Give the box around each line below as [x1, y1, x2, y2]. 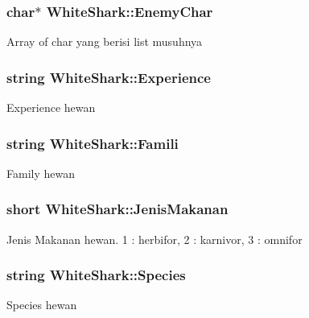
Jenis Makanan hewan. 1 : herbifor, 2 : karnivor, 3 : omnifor [6, 230, 303, 247]
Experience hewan [6, 99, 96, 116]
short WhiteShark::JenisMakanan [6, 199, 229, 219]
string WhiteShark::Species [6, 265, 186, 285]
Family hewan [6, 164, 75, 181]
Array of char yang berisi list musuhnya [6, 33, 203, 50]
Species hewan [6, 296, 77, 313]
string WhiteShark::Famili [6, 133, 179, 153]
